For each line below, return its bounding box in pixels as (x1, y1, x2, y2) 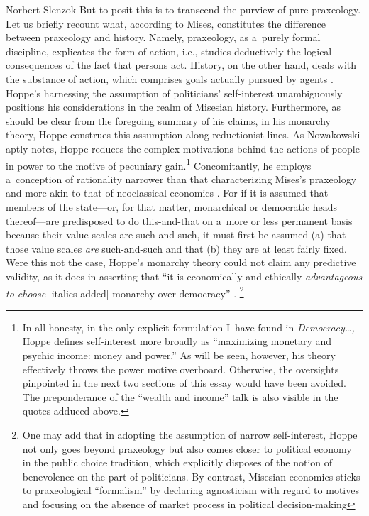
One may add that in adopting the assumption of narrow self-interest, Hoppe (22, 427, 358, 441)
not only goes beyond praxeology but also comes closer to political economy (22, 441, 352, 456)
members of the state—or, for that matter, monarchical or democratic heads (6, 199, 338, 214)
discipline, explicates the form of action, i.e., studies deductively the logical (6, 43, 332, 58)
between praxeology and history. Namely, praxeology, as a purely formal (6, 30, 321, 45)
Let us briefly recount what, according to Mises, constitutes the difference (6, 16, 326, 31)
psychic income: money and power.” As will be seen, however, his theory (22, 347, 336, 362)
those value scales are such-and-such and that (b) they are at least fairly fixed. (6, 241, 347, 256)
